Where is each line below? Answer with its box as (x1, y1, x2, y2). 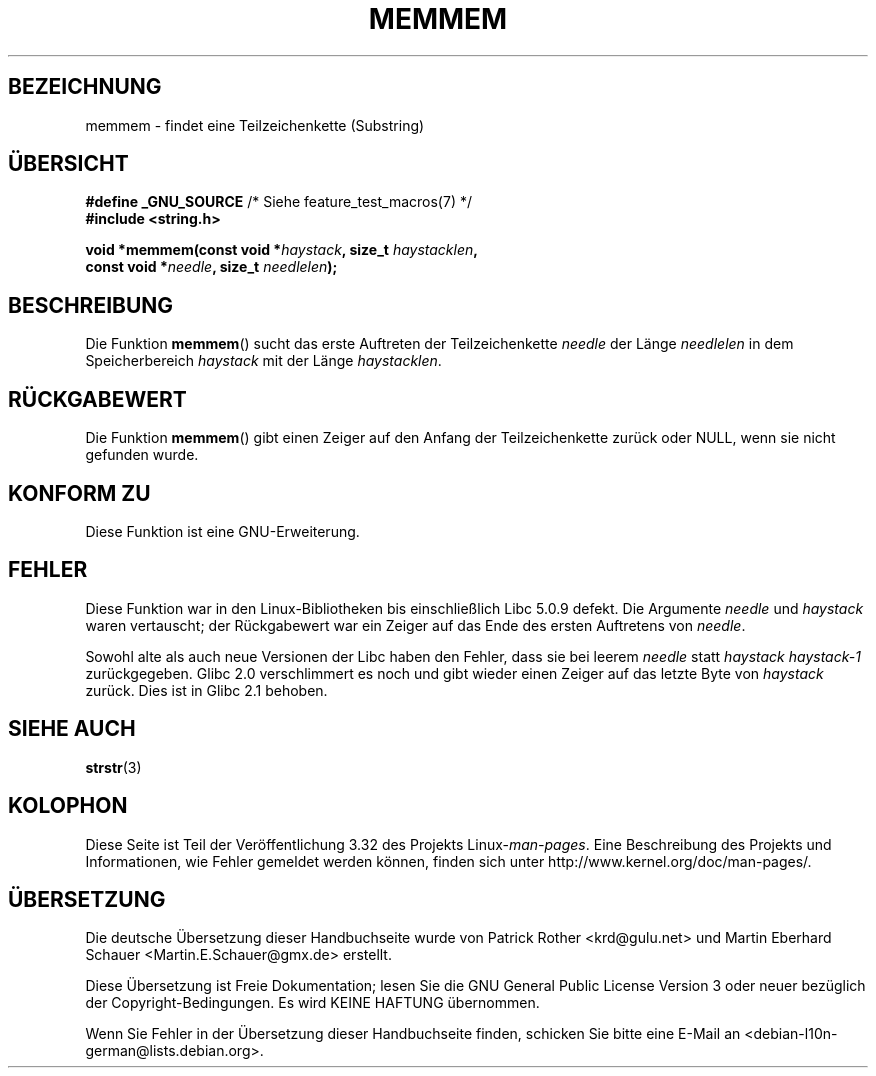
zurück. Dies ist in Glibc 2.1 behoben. (85, 681, 328, 699)
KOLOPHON (8, 793, 128, 819)
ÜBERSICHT (8, 151, 129, 177)
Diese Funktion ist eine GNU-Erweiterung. (85, 522, 360, 540)
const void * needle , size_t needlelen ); (85, 258, 338, 276)
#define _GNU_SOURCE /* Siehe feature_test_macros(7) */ (85, 193, 472, 211)
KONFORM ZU (8, 480, 151, 506)
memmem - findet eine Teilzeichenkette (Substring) (85, 116, 425, 134)
